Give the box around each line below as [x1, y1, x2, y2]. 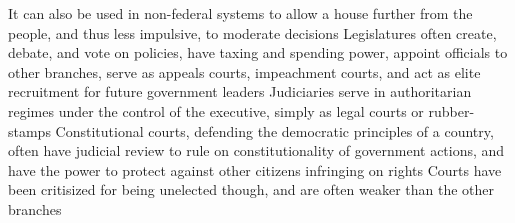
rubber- [428, 100, 475, 121]
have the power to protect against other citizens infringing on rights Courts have [8, 159, 502, 180]
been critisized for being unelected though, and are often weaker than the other [8, 179, 495, 200]
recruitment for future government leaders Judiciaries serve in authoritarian [8, 81, 472, 102]
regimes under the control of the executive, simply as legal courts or [8, 100, 424, 121]
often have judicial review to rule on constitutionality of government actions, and [8, 140, 505, 161]
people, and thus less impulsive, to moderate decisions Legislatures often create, [8, 22, 497, 43]
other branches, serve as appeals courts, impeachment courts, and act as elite [8, 61, 481, 82]
